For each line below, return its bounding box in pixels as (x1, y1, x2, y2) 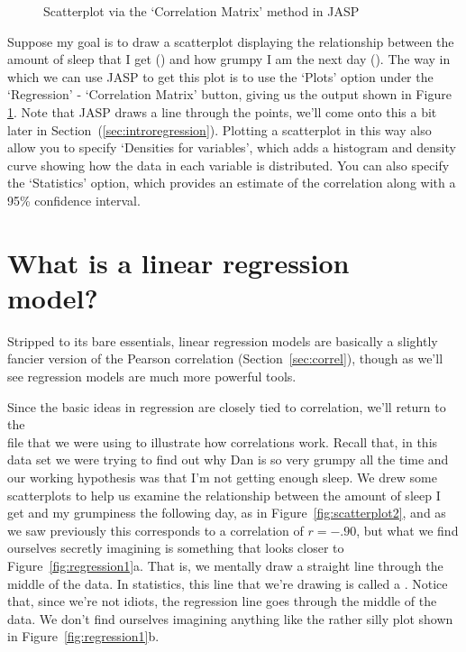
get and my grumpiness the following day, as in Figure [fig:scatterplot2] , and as (7, 503, 446, 522)
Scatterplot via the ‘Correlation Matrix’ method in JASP (43, 2, 360, 20)
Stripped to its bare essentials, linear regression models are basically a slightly (7, 331, 438, 350)
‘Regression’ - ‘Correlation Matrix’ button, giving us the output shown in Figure (7, 85, 452, 104)
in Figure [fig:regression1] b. (7, 627, 160, 646)
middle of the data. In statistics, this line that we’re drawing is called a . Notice (7, 574, 448, 592)
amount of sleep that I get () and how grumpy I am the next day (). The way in (7, 50, 451, 69)
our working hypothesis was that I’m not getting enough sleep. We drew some (7, 468, 437, 486)
